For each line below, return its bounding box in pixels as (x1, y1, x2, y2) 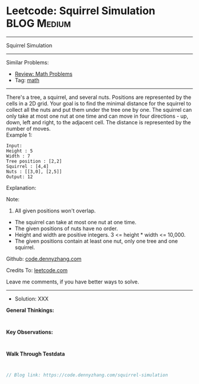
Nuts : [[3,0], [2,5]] (6, 169, 62, 175)
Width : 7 (6, 153, 31, 159)
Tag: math (14, 76, 40, 83)
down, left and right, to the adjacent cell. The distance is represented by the (6, 118, 191, 125)
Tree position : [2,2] (6, 158, 62, 164)
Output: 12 (6, 173, 33, 180)
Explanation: (6, 184, 37, 191)
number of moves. (6, 125, 51, 132)
